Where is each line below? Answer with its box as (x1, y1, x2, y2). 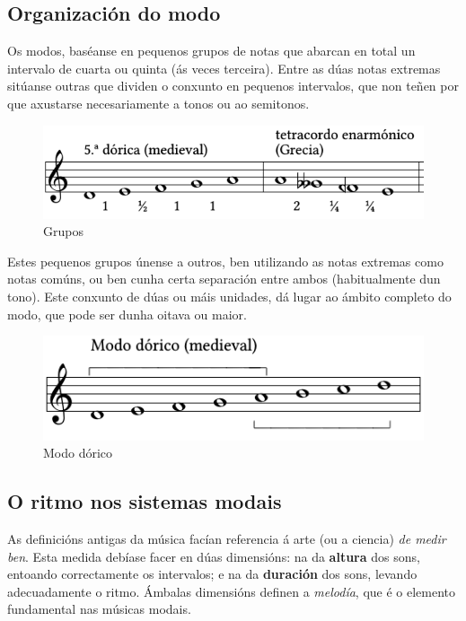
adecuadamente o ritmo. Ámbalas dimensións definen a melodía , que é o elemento (7, 582, 456, 600)
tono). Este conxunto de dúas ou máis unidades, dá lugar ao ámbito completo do (7, 286, 452, 305)
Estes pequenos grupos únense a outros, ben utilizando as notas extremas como (7, 251, 444, 270)
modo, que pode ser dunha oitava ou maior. (7, 304, 247, 323)
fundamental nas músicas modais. (7, 599, 191, 618)
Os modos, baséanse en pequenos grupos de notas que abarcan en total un (7, 41, 416, 60)
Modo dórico (43, 443, 113, 462)
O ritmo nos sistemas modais (7, 487, 282, 515)
